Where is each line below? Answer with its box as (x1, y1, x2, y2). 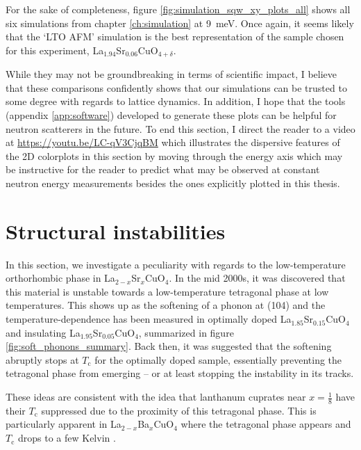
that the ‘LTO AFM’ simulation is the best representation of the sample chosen (6, 29, 344, 44)
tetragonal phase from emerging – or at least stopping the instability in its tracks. (6, 366, 354, 380)
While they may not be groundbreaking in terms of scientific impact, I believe (6, 67, 337, 81)
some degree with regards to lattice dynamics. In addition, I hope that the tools (6, 94, 346, 109)
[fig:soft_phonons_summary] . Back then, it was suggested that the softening (6, 339, 332, 353)
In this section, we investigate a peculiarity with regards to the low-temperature (6, 257, 346, 271)
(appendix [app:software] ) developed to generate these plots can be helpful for (6, 108, 337, 122)
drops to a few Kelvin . (17, 431, 116, 445)
